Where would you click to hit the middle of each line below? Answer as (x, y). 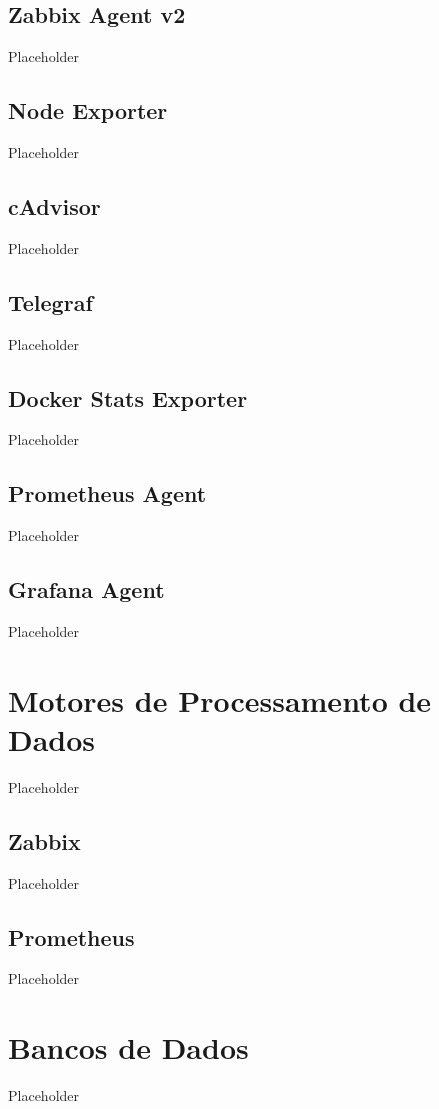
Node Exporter (88, 110)
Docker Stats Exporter (128, 397)
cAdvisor (54, 205)
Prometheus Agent (107, 493)
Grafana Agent (86, 589)
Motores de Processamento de (220, 699)
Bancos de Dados (128, 1047)
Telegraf (50, 301)
